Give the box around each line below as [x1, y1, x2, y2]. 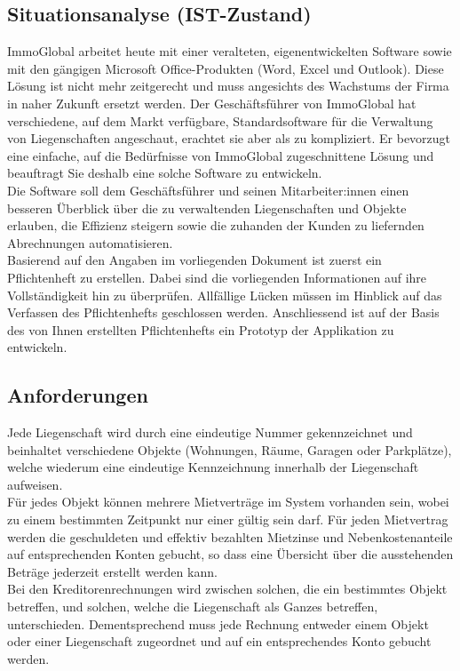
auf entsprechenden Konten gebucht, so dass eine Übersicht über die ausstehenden [7, 545, 454, 563]
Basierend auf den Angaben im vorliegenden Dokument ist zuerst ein [7, 251, 382, 269]
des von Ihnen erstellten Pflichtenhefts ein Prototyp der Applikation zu [7, 320, 394, 339]
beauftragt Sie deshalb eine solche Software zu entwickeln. [7, 164, 322, 182]
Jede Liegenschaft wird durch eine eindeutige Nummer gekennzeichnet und [7, 423, 413, 442]
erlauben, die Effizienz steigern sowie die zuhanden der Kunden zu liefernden [7, 216, 424, 235]
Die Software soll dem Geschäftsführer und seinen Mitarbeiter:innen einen [7, 180, 409, 199]
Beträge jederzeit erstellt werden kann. [7, 562, 218, 580]
